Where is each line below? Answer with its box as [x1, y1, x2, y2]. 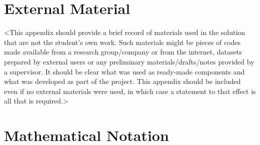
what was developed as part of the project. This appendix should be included [4, 76, 241, 86]
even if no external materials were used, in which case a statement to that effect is [4, 85, 256, 96]
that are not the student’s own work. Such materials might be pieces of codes [4, 36, 240, 47]
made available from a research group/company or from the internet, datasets [4, 46, 242, 57]
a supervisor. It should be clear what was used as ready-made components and [4, 66, 245, 76]
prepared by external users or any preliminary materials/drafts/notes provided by [4, 56, 254, 66]
